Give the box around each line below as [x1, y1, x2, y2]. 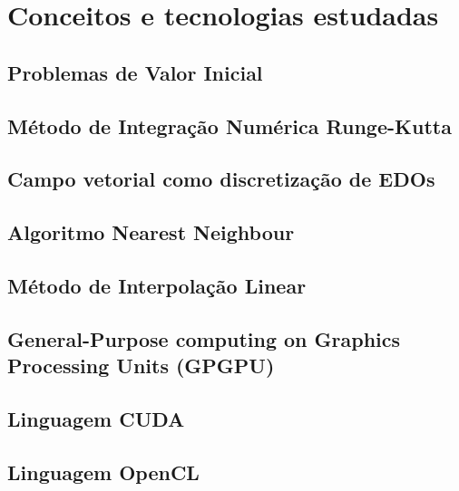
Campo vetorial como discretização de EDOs [7, 165, 435, 193]
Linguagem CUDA [7, 404, 185, 432]
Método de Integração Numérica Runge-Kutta [7, 111, 452, 140]
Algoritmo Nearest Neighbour [7, 218, 295, 246]
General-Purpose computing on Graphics [7, 324, 401, 352]
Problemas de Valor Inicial [7, 58, 263, 86]
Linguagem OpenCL [7, 457, 200, 486]
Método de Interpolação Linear [7, 271, 307, 299]
